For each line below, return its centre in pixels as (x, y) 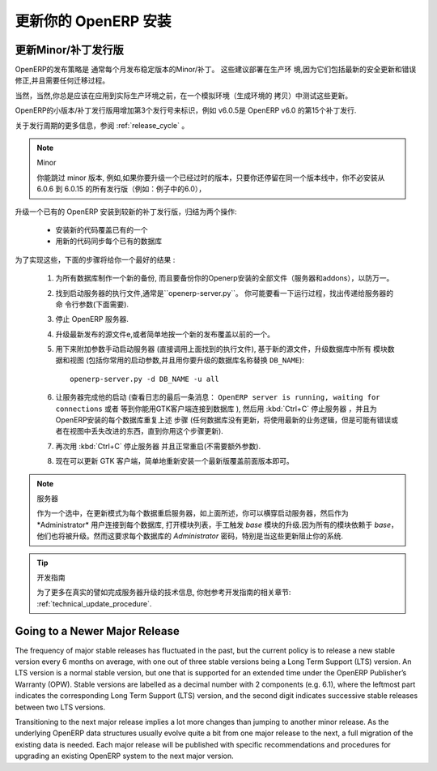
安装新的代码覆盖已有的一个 (102, 229)
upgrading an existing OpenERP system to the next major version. (124, 756)
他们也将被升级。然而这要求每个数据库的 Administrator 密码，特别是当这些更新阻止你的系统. (190, 536)
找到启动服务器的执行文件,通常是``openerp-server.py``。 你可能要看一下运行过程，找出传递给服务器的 (225, 293)
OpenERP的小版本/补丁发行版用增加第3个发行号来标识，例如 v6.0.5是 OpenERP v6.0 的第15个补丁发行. (186, 110)
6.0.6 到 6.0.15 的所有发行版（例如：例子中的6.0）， (121, 189)
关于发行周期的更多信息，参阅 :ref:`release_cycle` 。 (102, 125)
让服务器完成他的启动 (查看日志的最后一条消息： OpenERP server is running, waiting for (218, 397)
